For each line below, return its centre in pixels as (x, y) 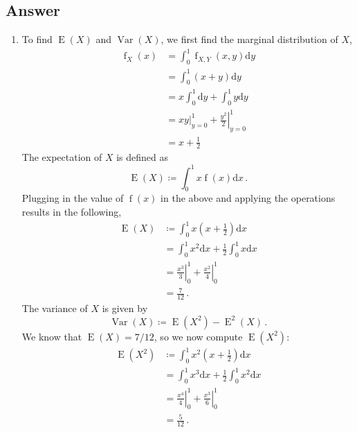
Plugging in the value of (73, 198)
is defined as (143, 157)
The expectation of (62, 157)
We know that (52, 336)
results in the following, (72, 211)
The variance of (55, 308)
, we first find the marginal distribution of (249, 39)
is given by (125, 308)
